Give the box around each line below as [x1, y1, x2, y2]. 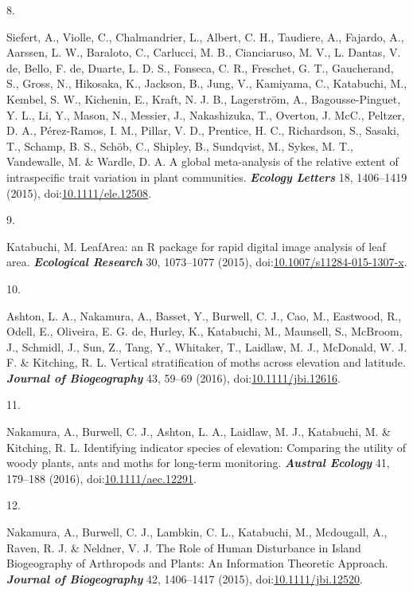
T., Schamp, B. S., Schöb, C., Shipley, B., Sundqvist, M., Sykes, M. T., [6, 137, 353, 154]
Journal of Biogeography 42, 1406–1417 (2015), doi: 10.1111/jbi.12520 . [6, 570, 363, 587]
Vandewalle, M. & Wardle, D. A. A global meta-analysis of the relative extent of [6, 153, 399, 170]
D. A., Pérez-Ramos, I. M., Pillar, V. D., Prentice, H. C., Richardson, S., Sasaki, [6, 122, 399, 139]
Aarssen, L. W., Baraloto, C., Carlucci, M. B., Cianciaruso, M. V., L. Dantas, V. [6, 44, 401, 61]
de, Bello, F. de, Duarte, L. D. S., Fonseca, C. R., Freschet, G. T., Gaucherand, [6, 59, 394, 76]
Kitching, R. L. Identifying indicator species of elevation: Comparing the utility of [6, 438, 406, 455]
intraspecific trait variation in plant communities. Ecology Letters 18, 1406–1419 [6, 168, 407, 185]
